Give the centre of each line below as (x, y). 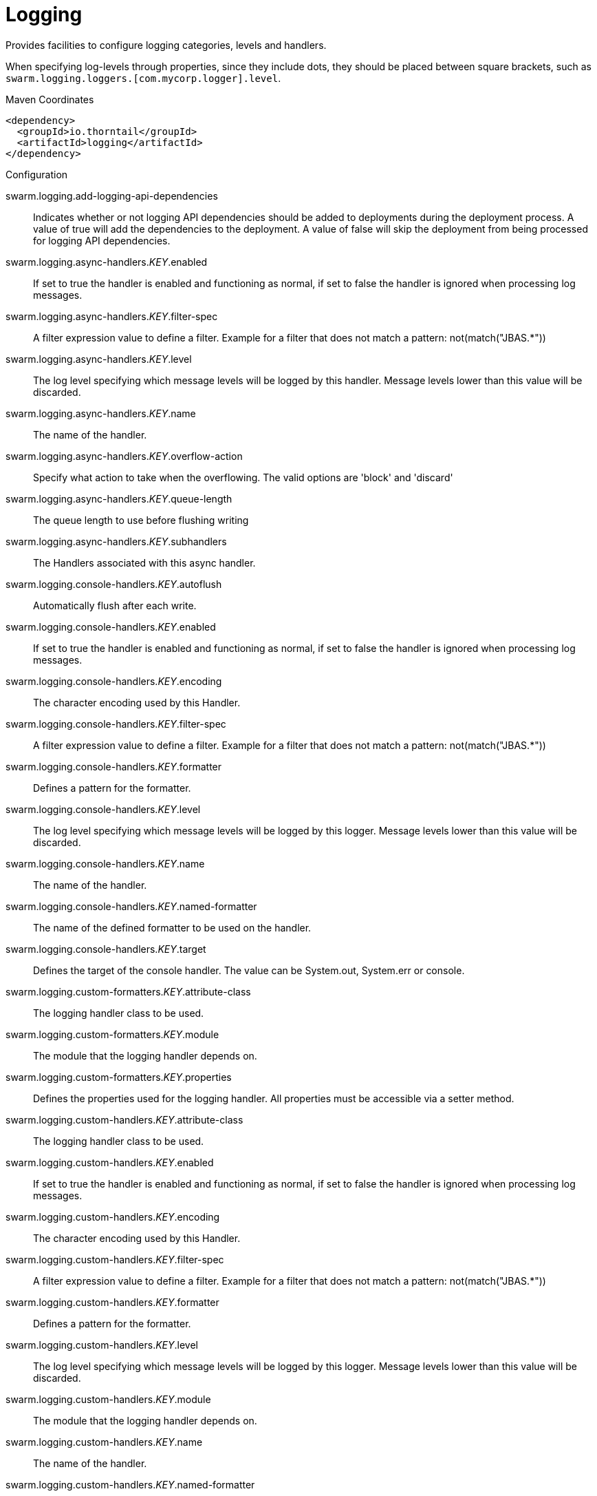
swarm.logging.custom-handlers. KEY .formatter (112, 1302)
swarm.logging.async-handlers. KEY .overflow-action (124, 456)
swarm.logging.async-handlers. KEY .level (99, 359)
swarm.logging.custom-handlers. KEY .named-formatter (130, 1484)
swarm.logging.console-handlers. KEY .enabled (111, 626)
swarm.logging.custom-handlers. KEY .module (108, 1399)
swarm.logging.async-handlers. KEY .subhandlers (116, 541)
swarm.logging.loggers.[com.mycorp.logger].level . (143, 78)
